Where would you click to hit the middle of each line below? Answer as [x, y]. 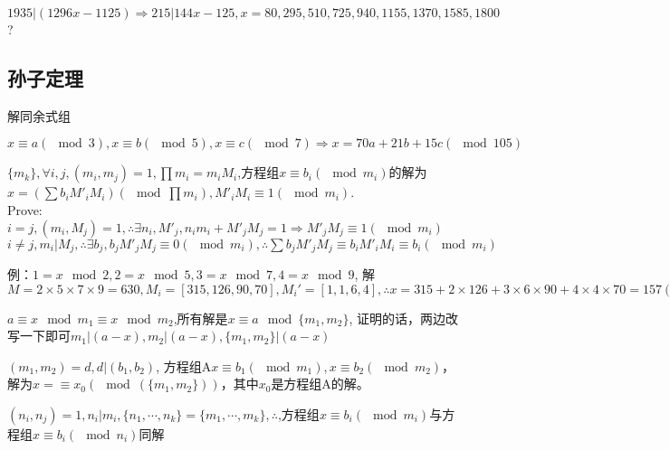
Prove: [25, 209]
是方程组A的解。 [320, 384]
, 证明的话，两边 [397, 318]
